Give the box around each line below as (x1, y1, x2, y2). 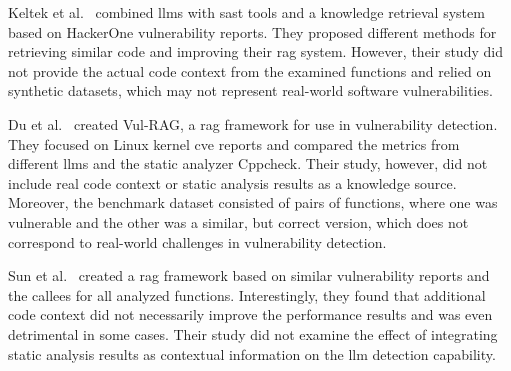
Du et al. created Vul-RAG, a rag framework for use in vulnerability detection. (8, 113, 498, 134)
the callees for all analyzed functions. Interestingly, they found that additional (8, 284, 486, 305)
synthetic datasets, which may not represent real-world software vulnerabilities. (8, 80, 493, 101)
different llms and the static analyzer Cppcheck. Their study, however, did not (8, 153, 488, 174)
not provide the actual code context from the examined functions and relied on (8, 60, 492, 81)
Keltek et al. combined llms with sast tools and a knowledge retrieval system (8, 2, 485, 22)
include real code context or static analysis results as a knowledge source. (8, 172, 457, 193)
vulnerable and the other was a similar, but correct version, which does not (8, 211, 469, 232)
